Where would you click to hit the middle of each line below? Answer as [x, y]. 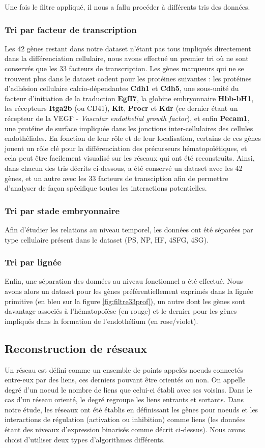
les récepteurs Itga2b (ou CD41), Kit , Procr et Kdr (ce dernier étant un [121, 108]
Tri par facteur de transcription [71, 29]
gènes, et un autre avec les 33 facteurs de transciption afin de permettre [116, 178]
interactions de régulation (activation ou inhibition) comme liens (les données [125, 419]
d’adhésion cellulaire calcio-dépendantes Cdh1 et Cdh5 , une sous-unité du [122, 88]
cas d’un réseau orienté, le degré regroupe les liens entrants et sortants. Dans [124, 399]
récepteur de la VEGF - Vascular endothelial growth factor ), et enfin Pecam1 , [127, 118]
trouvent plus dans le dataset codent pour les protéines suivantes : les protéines [128, 78]
